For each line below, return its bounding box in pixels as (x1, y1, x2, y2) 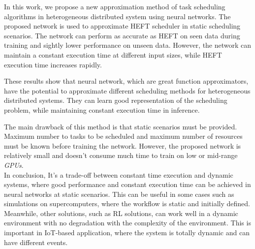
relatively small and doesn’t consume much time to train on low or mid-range (4, 150, 238, 160)
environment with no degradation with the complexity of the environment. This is (4, 218, 251, 228)
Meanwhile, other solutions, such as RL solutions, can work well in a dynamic (4, 208, 238, 218)
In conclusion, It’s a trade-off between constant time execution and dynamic (4, 169, 233, 180)
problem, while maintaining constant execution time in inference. (4, 104, 200, 115)
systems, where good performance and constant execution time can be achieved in (4, 179, 251, 189)
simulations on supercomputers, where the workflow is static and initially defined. (4, 198, 250, 209)
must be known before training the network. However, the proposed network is (4, 140, 241, 151)
